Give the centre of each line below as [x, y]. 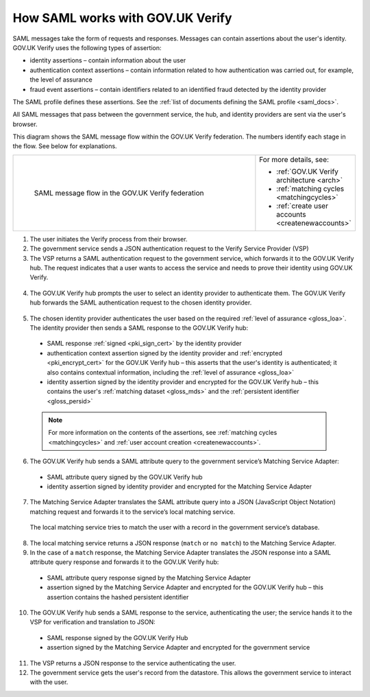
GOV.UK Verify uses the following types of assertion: [87, 47]
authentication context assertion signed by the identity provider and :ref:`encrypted [164, 353]
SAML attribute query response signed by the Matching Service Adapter [149, 578]
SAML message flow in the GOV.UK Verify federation [119, 193]
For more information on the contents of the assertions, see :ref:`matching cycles [163, 433]
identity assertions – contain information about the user [108, 60]
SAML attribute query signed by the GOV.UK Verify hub [125, 477]
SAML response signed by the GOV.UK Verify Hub [118, 637]
